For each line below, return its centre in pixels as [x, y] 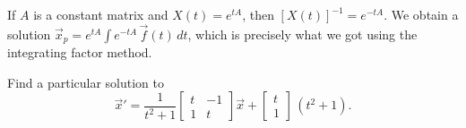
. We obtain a [421, 14]
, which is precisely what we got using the [302, 34]
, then [258, 14]
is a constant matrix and [101, 14]
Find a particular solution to [86, 82]
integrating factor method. [80, 52]
